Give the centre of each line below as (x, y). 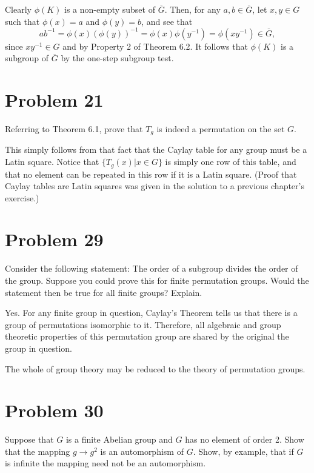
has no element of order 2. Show (245, 439)
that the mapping (38, 451)
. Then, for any (192, 9)
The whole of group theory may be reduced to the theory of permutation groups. (155, 368)
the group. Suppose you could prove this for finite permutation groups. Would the (157, 280)
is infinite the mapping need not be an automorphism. (105, 463)
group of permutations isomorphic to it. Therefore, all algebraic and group (143, 324)
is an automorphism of (142, 451)
